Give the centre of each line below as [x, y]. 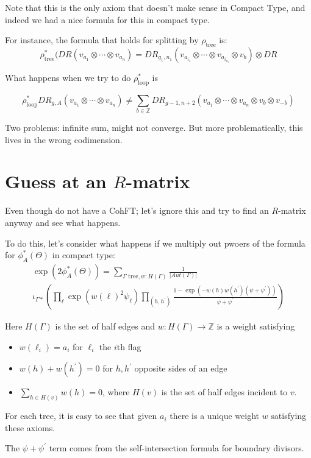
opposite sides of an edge [181, 368]
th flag [129, 346]
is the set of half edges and [105, 326]
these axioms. [30, 427]
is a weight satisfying [256, 326]
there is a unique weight [214, 416]
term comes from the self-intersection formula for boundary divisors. [177, 448]
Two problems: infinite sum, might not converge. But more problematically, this [154, 128]
